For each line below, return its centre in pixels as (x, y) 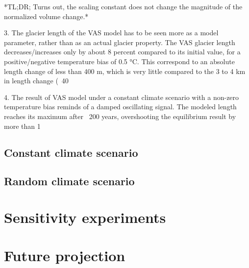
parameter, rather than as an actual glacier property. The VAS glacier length (120, 42)
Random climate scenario (69, 181)
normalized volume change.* (46, 16)
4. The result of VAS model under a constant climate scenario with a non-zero (122, 97)
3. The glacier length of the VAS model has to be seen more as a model (111, 33)
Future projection (65, 256)
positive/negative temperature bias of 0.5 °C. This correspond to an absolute (119, 61)
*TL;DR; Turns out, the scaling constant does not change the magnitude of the (123, 6)
